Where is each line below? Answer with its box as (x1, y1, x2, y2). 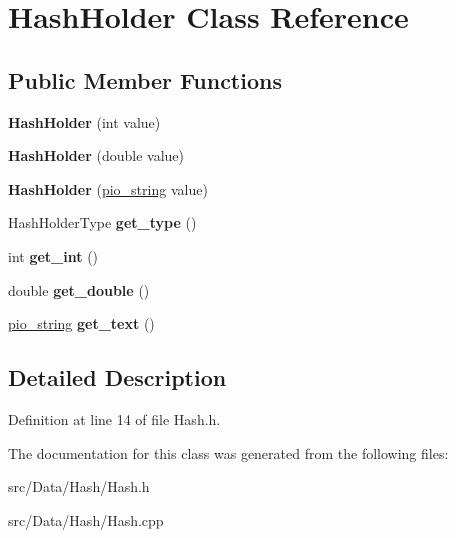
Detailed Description (8, 362, 227, 393)
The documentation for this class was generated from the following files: (8, 442, 449, 463)
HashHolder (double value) (8, 145, 184, 166)
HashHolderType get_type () (8, 212, 197, 233)
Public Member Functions (8, 64, 282, 95)
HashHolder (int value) (8, 111, 161, 132)
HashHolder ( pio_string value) (8, 178, 208, 199)
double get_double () (8, 279, 150, 300)
